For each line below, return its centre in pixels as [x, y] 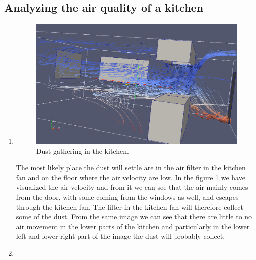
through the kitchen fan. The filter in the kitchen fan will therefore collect [130, 207]
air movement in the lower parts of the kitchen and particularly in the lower [133, 226]
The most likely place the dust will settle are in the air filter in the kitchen [131, 167]
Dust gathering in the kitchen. [82, 150]
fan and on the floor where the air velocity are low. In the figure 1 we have [131, 177]
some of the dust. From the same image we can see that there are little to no [134, 217]
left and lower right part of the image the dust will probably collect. [120, 236]
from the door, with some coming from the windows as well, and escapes [127, 197]
